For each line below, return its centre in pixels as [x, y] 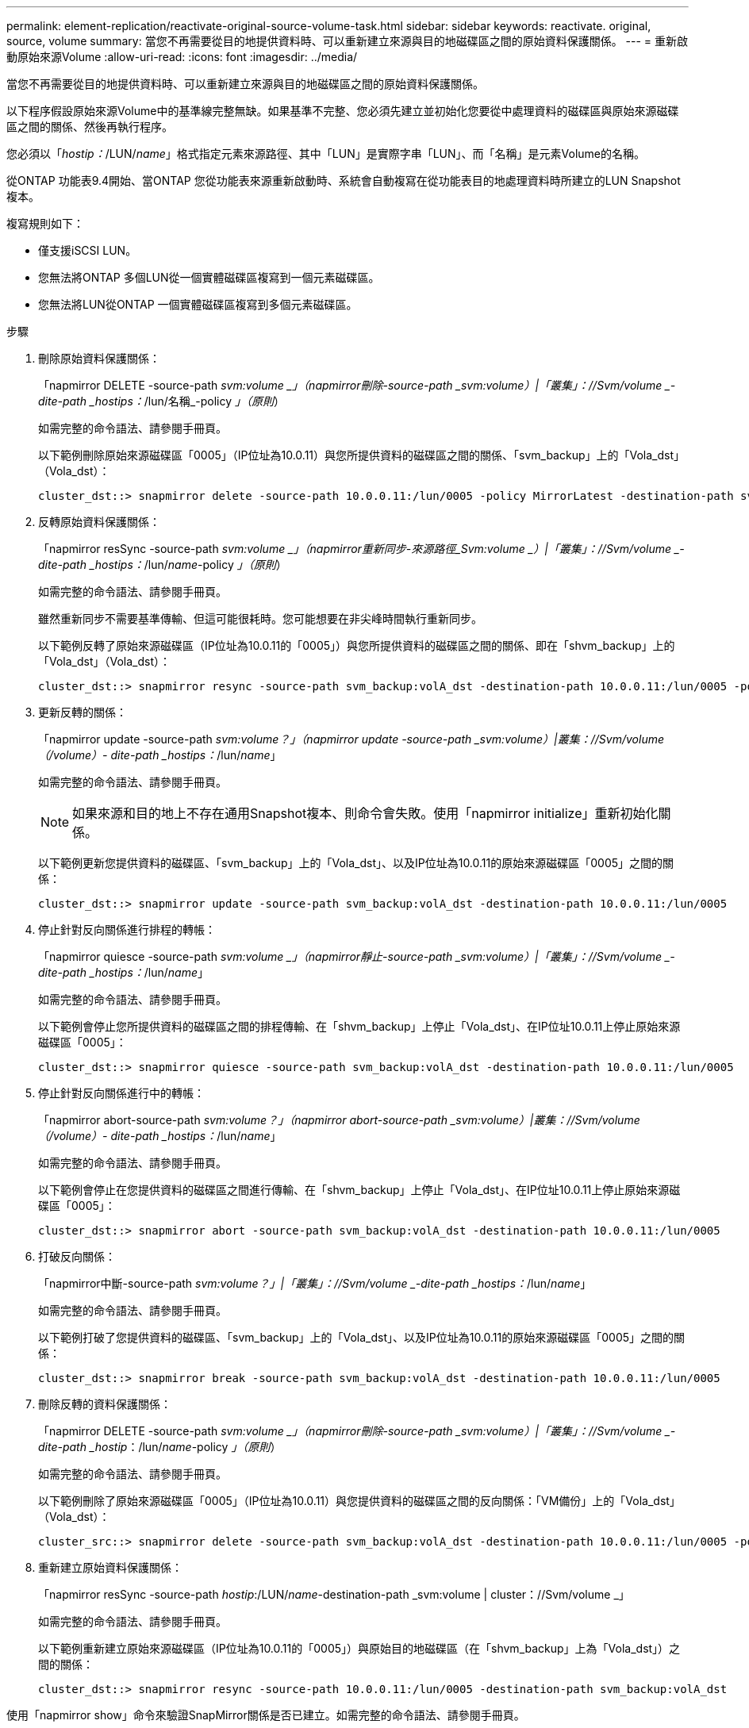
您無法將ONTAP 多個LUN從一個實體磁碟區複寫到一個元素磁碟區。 [209, 277]
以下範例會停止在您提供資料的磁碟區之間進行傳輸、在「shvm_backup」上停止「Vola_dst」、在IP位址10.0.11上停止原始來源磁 [359, 1190]
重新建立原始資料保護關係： [110, 1567]
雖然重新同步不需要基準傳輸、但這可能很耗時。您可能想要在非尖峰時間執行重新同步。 [260, 618]
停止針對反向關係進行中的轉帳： [121, 1093]
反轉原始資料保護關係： [99, 522]
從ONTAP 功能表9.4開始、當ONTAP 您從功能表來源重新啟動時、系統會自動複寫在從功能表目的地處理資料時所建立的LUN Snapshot [344, 180]
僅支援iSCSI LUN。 [88, 250]
